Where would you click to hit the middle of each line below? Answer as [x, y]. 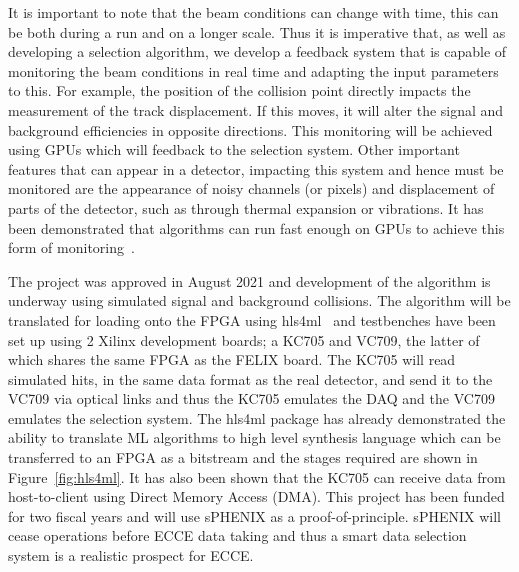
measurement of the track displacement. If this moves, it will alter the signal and [256, 109]
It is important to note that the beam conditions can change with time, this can [253, 12]
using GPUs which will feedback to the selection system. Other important [234, 149]
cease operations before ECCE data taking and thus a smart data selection [237, 535]
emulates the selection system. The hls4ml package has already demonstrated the [257, 417]
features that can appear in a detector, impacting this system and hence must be [256, 168]
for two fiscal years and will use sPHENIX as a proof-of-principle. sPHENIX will [254, 515]
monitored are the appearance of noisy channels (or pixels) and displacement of [251, 188]
